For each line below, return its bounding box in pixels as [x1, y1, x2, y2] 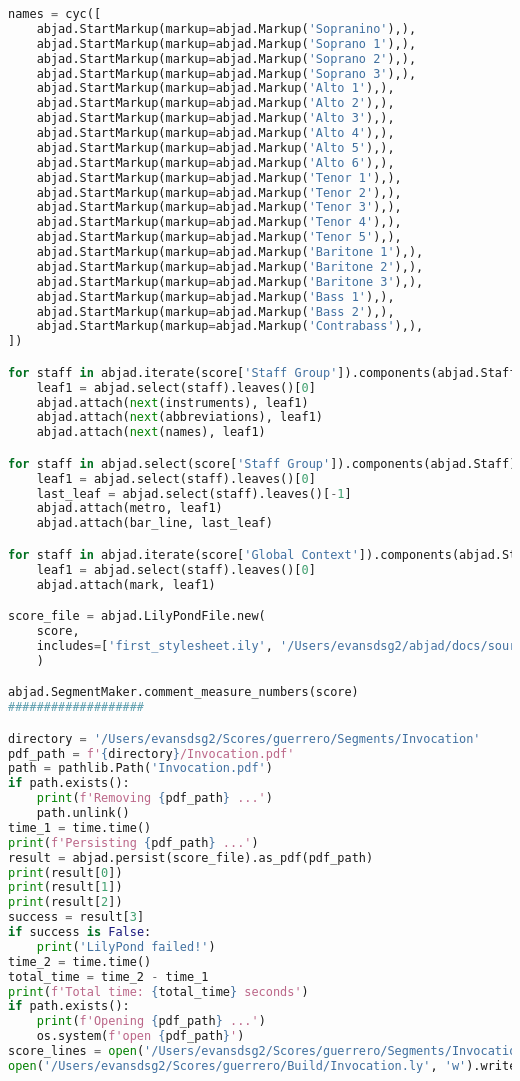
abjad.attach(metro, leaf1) [36, 501, 223, 516]
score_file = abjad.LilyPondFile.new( [8, 609, 266, 624]
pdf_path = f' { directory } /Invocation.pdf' [8, 746, 295, 761]
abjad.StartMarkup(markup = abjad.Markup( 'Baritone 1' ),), [36, 245, 424, 259]
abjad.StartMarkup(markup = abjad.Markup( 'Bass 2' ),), [36, 304, 395, 319]
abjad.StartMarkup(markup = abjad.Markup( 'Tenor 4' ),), [36, 215, 402, 230]
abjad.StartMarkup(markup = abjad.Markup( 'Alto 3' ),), [36, 111, 395, 126]
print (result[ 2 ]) [8, 895, 123, 910]
